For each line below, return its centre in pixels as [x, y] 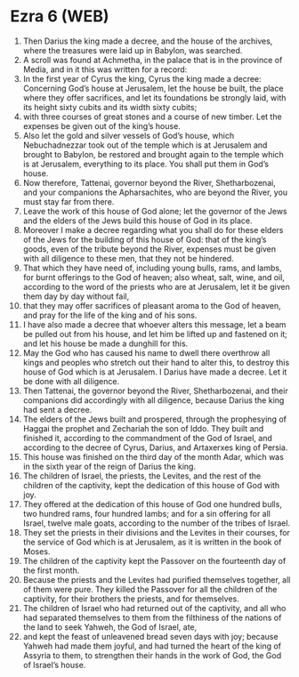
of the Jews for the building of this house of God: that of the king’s [145, 239]
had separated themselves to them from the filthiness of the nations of [152, 617]
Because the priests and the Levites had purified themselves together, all [157, 579]
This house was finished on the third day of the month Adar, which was [153, 456]
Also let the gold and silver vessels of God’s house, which [129, 135]
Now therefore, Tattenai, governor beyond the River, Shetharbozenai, [149, 182]
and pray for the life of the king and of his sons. [110, 315]
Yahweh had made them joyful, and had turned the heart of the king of [152, 646]
